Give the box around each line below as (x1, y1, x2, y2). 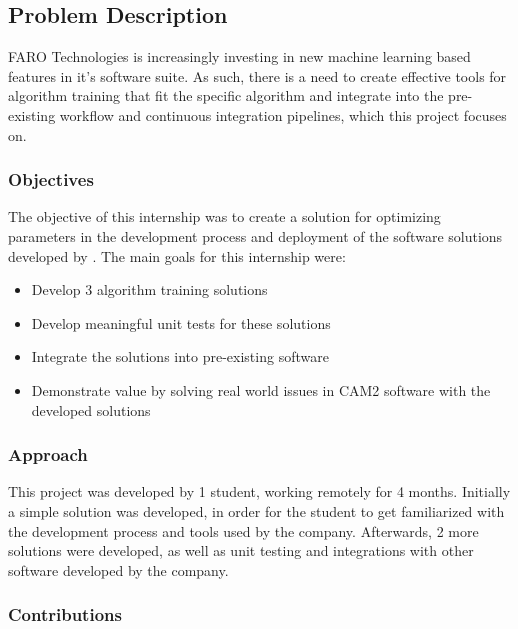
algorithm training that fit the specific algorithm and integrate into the (8, 85, 444, 106)
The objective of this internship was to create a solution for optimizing (8, 206, 441, 227)
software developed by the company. (8, 559, 229, 580)
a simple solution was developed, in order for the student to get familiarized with (8, 500, 505, 521)
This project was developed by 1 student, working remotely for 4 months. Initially (8, 481, 511, 502)
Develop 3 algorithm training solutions (31, 279, 268, 300)
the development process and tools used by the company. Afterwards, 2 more (8, 520, 479, 541)
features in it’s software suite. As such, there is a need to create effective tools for (8, 65, 507, 86)
